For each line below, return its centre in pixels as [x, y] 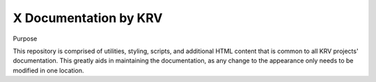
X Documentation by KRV [88, 18]
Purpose [25, 39]
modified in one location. [48, 70]
